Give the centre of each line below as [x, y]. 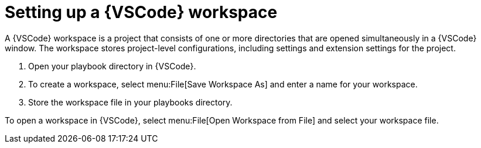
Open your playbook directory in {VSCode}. [112, 66]
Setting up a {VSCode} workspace [141, 12]
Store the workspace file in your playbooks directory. [130, 102]
